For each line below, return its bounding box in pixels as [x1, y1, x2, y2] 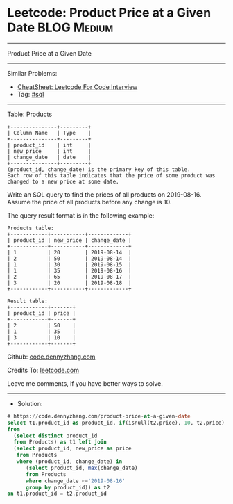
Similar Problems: [7, 69, 58, 77]
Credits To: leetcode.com [7, 366, 80, 374]
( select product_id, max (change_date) [25, 464, 138, 471]
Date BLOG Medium [7, 19, 114, 35]
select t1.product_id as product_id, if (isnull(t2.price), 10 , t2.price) [7, 419, 225, 426]
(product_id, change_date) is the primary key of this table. [7, 165, 191, 173]
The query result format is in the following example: [7, 211, 155, 220]
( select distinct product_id [13, 432, 98, 439]
